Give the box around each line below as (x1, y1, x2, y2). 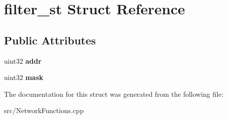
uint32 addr (4, 55, 42, 66)
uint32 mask (4, 72, 44, 82)
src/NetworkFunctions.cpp (4, 105, 84, 116)
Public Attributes (4, 32, 96, 47)
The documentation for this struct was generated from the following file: (4, 88, 224, 99)
